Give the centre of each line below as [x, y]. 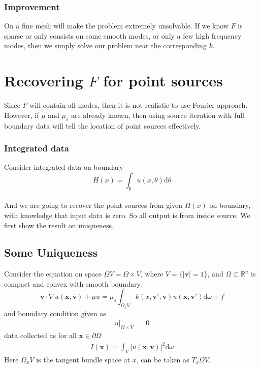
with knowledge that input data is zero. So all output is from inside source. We [127, 215]
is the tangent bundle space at [83, 360]
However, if [22, 115]
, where [152, 274]
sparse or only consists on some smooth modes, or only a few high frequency [123, 35]
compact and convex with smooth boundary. [73, 283]
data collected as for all [40, 335]
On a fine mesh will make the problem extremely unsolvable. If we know [116, 26]
